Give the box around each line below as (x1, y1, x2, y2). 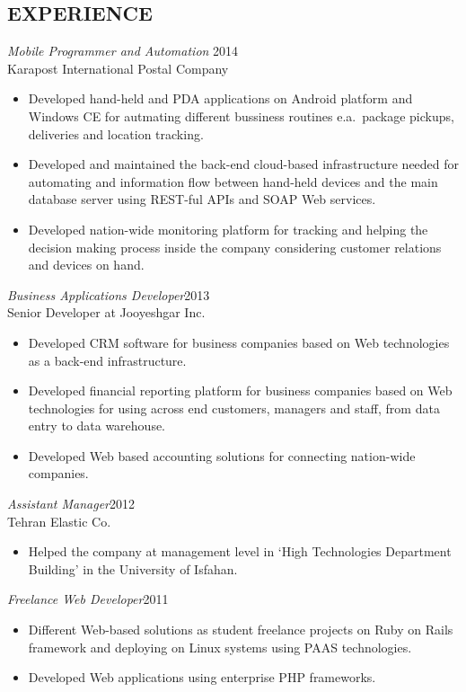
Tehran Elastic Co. (7, 511, 111, 530)
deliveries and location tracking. (28, 124, 204, 143)
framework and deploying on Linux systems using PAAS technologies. (28, 637, 412, 656)
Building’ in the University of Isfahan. (28, 559, 238, 578)
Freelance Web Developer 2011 (7, 590, 169, 608)
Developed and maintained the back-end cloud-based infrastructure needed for (28, 155, 460, 173)
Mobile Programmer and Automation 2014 (7, 41, 239, 60)
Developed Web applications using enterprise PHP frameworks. (28, 668, 376, 687)
